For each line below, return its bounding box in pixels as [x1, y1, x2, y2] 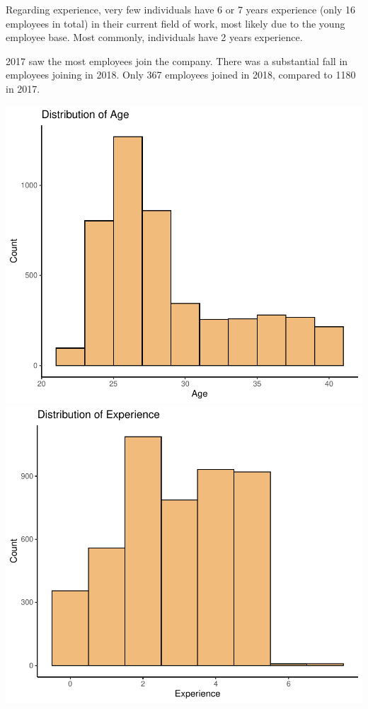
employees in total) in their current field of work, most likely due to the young [6, 16, 345, 30]
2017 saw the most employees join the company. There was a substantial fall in [6, 53, 348, 68]
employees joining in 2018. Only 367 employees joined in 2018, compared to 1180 [6, 67, 356, 82]
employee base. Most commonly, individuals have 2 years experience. [6, 30, 303, 45]
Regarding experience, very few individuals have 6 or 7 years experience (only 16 [6, 2, 356, 16]
